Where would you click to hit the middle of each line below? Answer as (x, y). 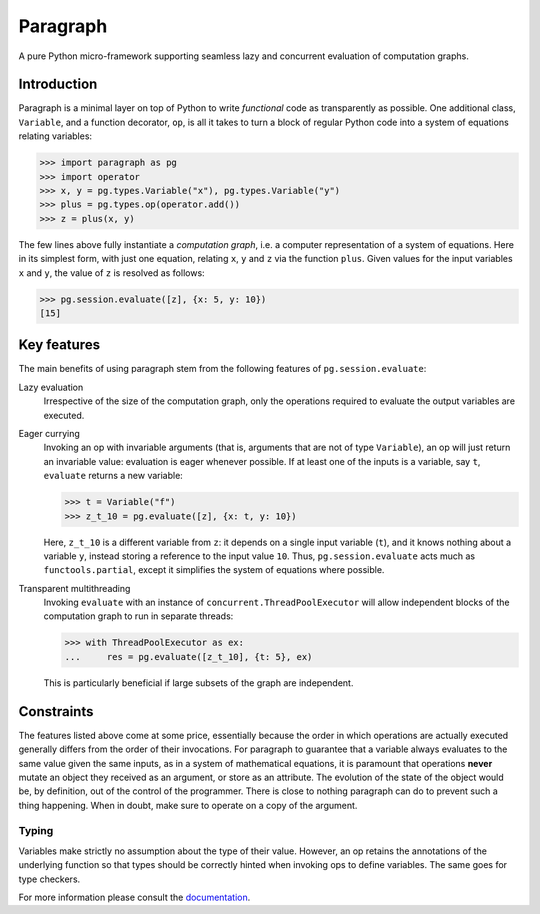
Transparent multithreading (74, 588)
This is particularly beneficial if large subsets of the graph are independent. (198, 682)
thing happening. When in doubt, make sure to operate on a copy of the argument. (188, 805)
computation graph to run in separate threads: (138, 616)
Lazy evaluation (51, 387)
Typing (36, 831)
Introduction (58, 84)
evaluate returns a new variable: (113, 476)
